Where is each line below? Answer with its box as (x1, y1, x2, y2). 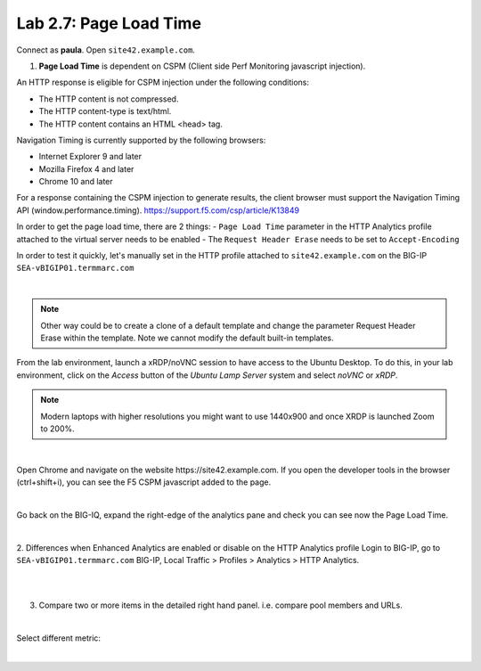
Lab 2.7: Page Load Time (16, 13, 202, 33)
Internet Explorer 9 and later (38, 151, 143, 162)
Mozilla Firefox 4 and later (38, 163, 135, 174)
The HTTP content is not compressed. (38, 94, 179, 104)
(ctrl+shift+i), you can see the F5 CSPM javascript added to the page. (16, 477, 272, 487)
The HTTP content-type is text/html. (38, 106, 172, 117)
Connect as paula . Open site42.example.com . (16, 45, 196, 55)
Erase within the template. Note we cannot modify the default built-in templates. (40, 332, 334, 343)
